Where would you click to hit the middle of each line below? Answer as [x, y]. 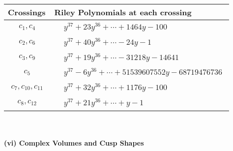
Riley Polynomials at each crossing [123, 12]
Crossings [27, 12]
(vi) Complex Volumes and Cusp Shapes [74, 143]
